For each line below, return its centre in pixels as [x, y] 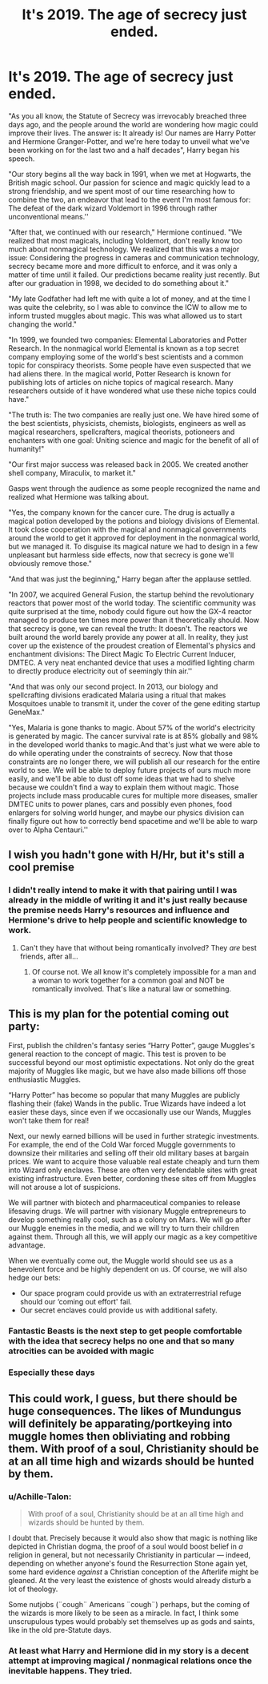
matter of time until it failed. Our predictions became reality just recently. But [134, 275]
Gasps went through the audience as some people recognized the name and [134, 488]
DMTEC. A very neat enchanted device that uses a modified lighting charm [132, 662]
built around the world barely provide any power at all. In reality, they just [128, 637]
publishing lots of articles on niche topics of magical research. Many [121, 382]
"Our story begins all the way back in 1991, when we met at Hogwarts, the [130, 174]
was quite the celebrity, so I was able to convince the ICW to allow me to [128, 307]
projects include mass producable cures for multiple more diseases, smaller [133, 795]
